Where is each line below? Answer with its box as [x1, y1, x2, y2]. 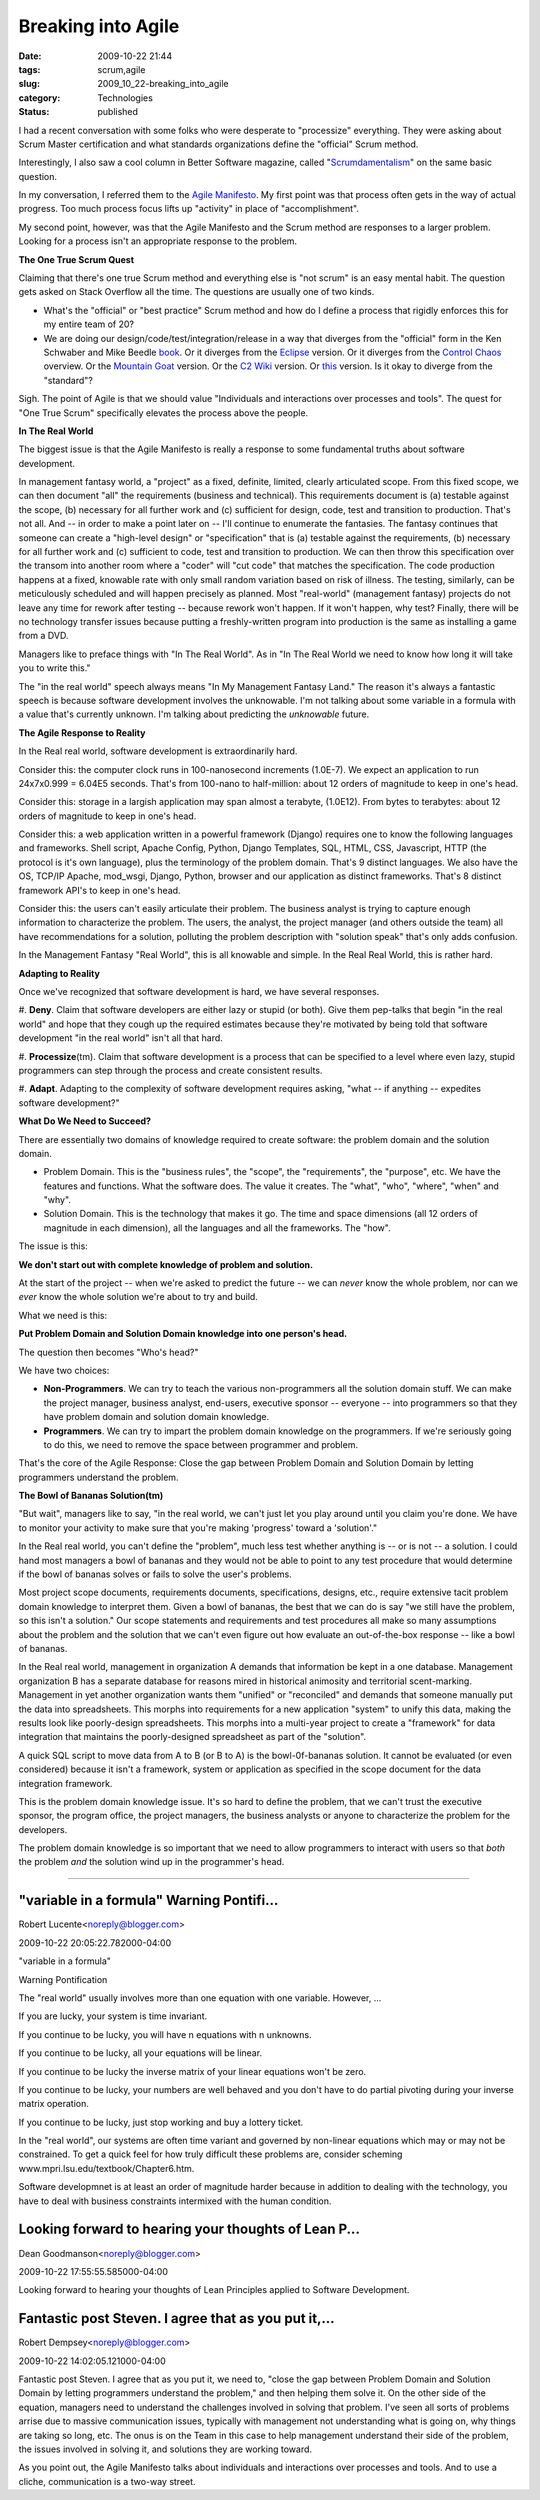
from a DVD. [18, 630, 69, 642]
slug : [18, 78, 40, 90]
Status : [18, 106, 50, 118]
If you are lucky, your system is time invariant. [18, 2010, 208, 2022]
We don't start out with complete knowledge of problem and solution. [18, 1258, 314, 1270]
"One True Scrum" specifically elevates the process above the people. [18, 406, 309, 419]
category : [18, 91, 61, 104]
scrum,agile [97, 63, 146, 75]
